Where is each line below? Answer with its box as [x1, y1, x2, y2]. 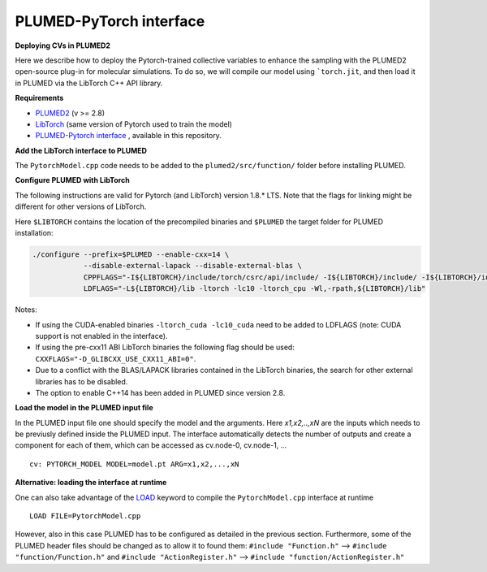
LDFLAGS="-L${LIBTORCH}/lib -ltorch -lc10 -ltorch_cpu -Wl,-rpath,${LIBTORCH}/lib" [83, 284, 426, 293]
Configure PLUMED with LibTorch [15, 175, 130, 185]
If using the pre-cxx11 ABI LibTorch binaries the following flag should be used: [35, 342, 295, 353]
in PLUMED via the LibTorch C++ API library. [15, 78, 163, 88]
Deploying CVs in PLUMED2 [15, 41, 111, 50]
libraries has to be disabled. [35, 376, 128, 386]
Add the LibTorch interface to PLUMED [15, 145, 148, 155]
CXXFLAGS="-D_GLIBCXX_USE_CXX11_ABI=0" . [35, 353, 196, 363]
